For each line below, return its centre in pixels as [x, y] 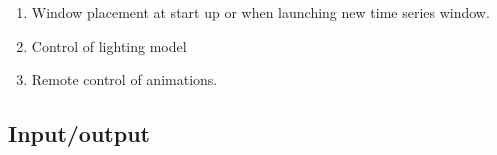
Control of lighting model [109, 45]
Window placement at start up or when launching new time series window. [260, 12]
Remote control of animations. [124, 79]
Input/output [79, 133]
